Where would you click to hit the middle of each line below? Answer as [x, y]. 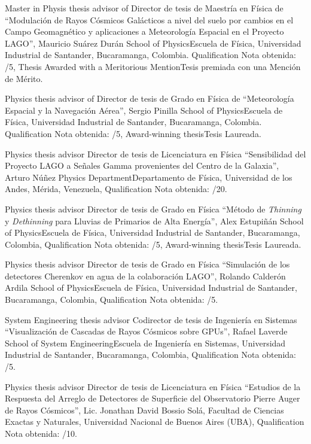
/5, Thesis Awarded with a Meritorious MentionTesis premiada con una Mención [153, 66]
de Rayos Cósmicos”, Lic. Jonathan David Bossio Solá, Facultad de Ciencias [144, 410]
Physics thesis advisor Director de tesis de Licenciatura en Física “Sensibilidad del [155, 153]
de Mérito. [24, 78]
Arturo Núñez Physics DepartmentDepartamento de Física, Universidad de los [149, 177]
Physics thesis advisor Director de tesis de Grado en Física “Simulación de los [147, 264]
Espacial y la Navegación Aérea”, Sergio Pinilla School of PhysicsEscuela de [144, 110]
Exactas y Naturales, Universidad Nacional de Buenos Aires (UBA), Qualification [155, 422]
